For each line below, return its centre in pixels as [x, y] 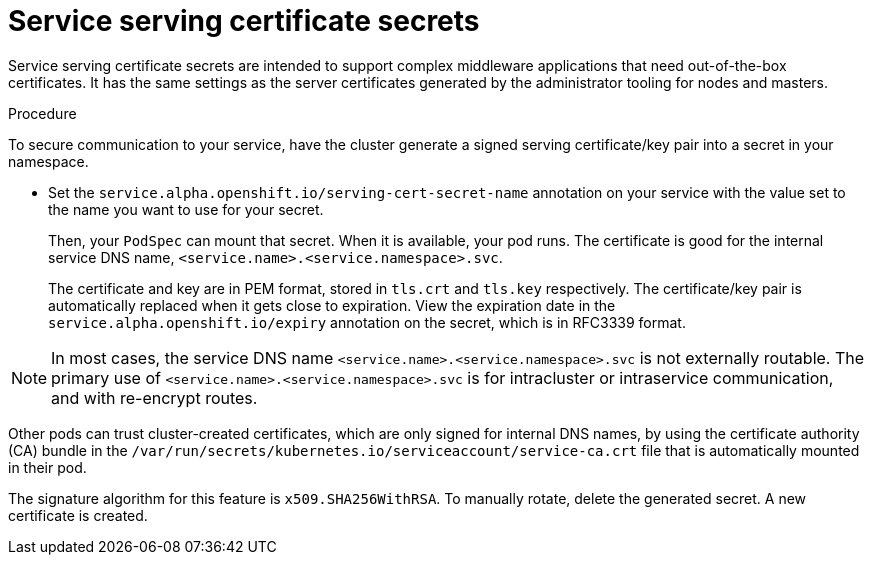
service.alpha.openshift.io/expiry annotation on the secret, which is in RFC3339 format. [367, 322]
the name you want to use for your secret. [186, 209]
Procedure [42, 113]
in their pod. [47, 467]
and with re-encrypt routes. [154, 397]
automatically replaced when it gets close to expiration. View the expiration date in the [332, 305]
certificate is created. [78, 515]
